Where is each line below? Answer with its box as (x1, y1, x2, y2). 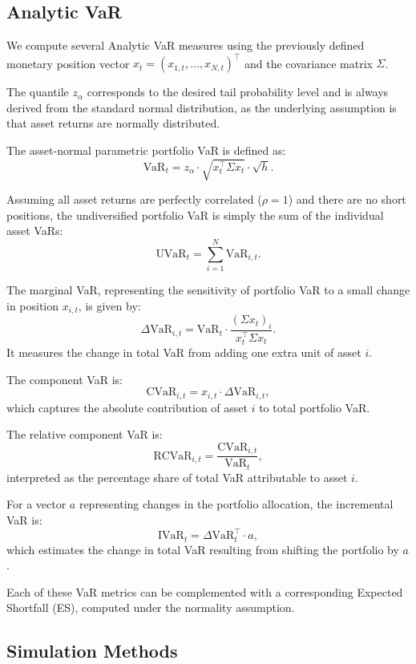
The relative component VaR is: (6, 426, 163, 443)
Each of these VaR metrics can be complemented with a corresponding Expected (6, 583, 403, 600)
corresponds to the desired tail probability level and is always (87, 83, 389, 100)
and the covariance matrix (244, 55, 373, 71)
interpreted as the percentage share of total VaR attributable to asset (6, 468, 348, 485)
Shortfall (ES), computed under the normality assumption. (6, 599, 295, 616)
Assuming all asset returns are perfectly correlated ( (6, 191, 262, 208)
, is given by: (78, 297, 141, 314)
